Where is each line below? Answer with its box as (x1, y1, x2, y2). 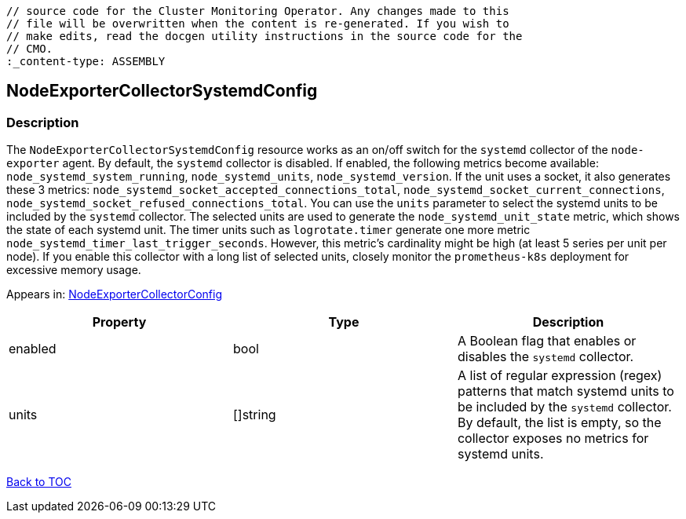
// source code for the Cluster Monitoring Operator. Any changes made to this (6, 5, 509, 17)
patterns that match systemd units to (457, 383, 674, 400)
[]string (232, 407, 276, 423)
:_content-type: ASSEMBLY (6, 55, 166, 68)
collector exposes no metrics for (457, 430, 649, 447)
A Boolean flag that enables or (457, 333, 637, 349)
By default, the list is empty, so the (457, 415, 662, 431)
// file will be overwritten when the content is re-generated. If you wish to (6, 17, 509, 30)
